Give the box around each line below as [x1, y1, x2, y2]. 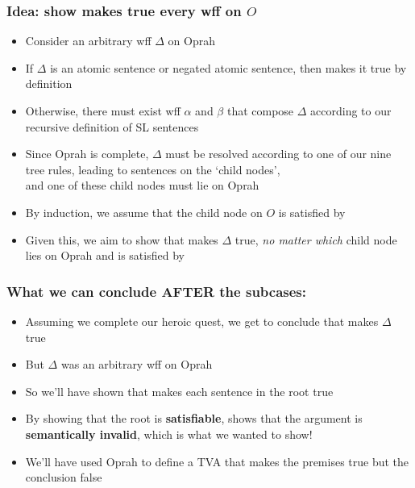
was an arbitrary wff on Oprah [60, 356, 213, 373]
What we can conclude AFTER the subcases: [6, 281, 307, 301]
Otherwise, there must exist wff [25, 102, 181, 119]
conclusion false [25, 469, 102, 486]
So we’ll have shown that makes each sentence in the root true [25, 382, 334, 399]
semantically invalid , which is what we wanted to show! [25, 425, 313, 442]
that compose [226, 102, 294, 119]
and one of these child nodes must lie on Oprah [25, 177, 259, 194]
